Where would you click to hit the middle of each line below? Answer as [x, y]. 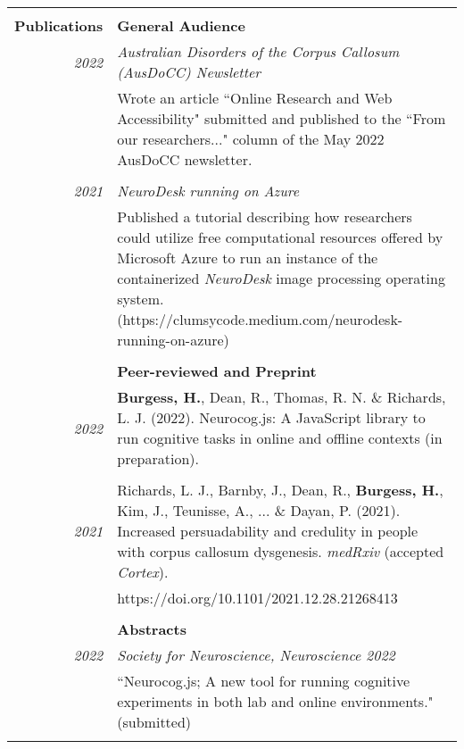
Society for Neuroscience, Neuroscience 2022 [256, 655]
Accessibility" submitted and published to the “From [282, 118]
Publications [59, 25]
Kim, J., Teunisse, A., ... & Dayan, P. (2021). [259, 510]
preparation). [158, 458]
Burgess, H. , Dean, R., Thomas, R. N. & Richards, [282, 397]
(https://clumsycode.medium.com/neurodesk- [260, 319]
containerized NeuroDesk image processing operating [281, 278]
